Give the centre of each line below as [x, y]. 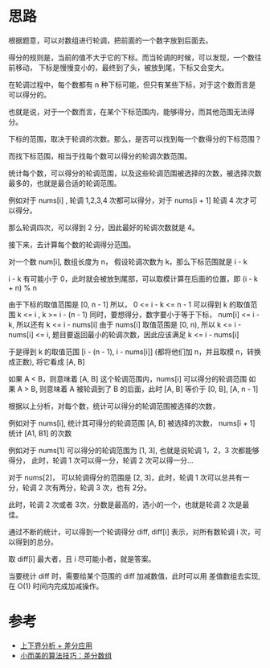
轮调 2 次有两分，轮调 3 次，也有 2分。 [86, 487]
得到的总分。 [36, 542]
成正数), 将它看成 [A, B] [47, 361]
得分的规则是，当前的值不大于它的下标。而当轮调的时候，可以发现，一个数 [131, 57]
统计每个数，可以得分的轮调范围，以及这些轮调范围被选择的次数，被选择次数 [135, 173]
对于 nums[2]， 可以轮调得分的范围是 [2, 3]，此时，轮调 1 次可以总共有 [125, 477]
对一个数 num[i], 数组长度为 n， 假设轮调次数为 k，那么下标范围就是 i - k [128, 262]
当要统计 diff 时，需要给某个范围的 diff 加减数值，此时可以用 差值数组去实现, [135, 575]
